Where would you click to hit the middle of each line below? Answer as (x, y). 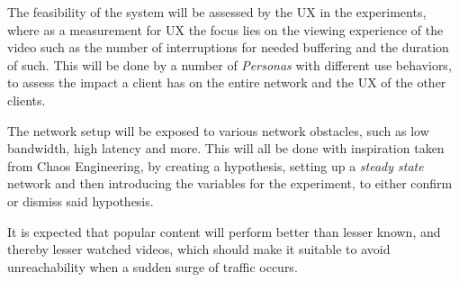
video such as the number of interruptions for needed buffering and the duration (228, 47)
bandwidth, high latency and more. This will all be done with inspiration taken (226, 148)
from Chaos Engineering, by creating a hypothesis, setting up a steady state (216, 165)
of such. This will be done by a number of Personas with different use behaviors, (229, 64)
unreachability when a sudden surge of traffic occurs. (153, 266)
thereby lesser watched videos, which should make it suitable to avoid (199, 249)
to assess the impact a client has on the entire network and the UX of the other (227, 82)
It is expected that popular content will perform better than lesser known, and (224, 231)
